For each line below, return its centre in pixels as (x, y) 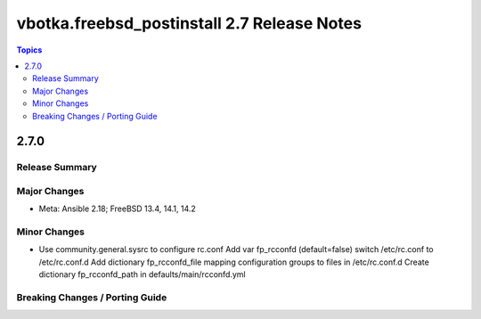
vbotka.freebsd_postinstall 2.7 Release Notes (189, 23)
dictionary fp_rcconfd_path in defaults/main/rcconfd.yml (142, 274)
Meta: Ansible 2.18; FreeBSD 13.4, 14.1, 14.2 (117, 209)
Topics (29, 50)
